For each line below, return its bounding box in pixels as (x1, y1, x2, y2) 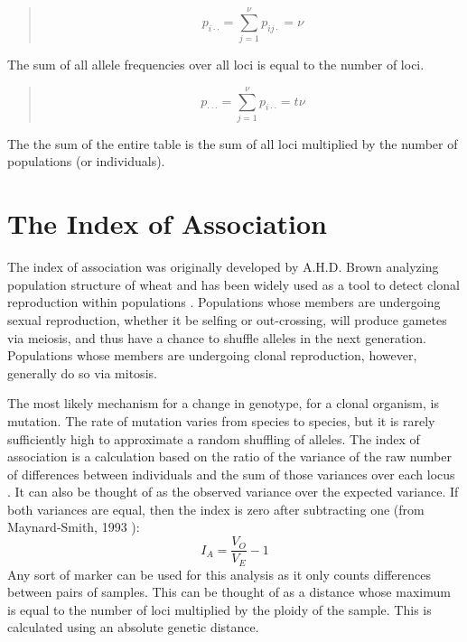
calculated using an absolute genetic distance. (7, 618, 259, 637)
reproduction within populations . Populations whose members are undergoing (7, 293, 441, 312)
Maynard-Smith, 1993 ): (7, 517, 140, 536)
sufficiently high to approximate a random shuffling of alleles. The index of (7, 429, 420, 448)
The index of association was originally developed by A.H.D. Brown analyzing (7, 257, 439, 276)
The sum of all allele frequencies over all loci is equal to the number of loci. (7, 55, 425, 74)
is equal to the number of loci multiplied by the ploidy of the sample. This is (7, 600, 432, 619)
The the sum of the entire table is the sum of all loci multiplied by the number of (7, 134, 458, 153)
